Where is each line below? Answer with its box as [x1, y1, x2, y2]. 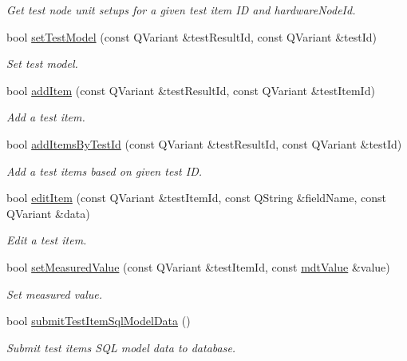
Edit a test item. [6, 232, 87, 248]
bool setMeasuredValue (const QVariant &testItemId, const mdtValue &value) [6, 258, 390, 275]
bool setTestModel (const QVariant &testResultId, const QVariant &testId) [6, 28, 377, 45]
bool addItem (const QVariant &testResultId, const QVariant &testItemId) [6, 81, 375, 98]
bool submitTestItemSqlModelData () [6, 312, 191, 329]
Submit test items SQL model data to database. [6, 339, 236, 355]
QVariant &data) [6, 204, 90, 221]
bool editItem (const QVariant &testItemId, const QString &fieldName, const [6, 189, 387, 206]
